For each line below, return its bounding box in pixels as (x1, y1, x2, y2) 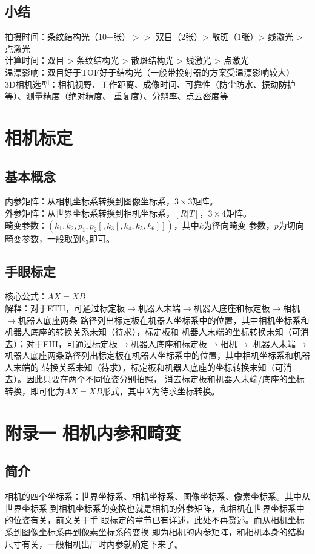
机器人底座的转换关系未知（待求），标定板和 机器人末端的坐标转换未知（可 (5, 325, 300, 338)
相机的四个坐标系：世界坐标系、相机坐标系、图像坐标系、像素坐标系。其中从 (5, 490, 310, 503)
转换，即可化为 (5, 385, 64, 397)
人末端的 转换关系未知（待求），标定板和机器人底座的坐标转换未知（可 (5, 360, 283, 373)
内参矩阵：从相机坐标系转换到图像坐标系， (5, 195, 174, 207)
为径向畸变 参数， (204, 218, 274, 231)
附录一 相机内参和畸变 (5, 420, 181, 445)
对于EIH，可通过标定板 (25, 337, 118, 350)
